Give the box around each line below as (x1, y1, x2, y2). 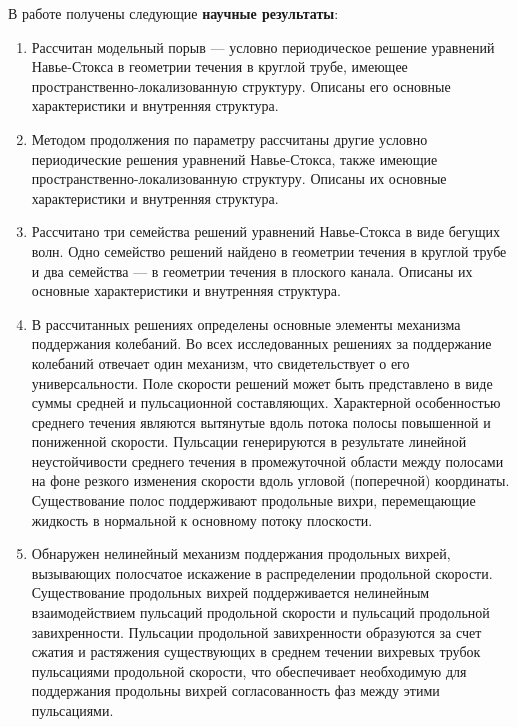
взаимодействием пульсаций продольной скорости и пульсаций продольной (31, 602, 490, 623)
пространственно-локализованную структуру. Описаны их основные (31, 168, 447, 189)
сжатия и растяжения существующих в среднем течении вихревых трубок (31, 641, 481, 662)
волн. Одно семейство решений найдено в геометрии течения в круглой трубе (31, 240, 507, 261)
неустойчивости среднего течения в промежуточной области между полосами (31, 450, 504, 471)
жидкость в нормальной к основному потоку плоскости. (31, 509, 373, 530)
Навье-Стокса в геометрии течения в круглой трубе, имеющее (31, 56, 408, 77)
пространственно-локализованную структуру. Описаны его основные (31, 75, 451, 96)
